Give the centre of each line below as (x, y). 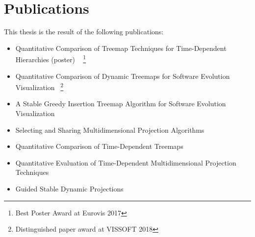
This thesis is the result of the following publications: (84, 32)
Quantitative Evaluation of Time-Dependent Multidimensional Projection (126, 162)
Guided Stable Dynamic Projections (69, 188)
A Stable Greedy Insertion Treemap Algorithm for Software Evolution (121, 104)
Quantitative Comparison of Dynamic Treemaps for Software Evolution (123, 76)
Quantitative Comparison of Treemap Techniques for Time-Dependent (121, 48)
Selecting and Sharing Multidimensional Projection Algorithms (110, 130)
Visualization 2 (39, 86)
